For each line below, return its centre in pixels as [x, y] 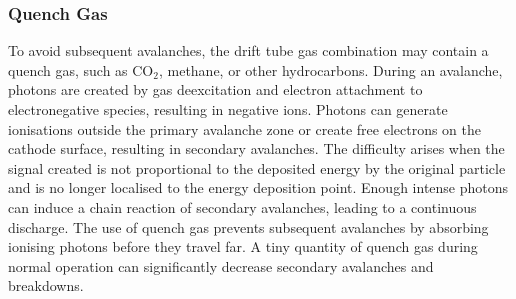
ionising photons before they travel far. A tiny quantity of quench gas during [243, 246]
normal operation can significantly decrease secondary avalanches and [221, 265]
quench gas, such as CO [81, 69]
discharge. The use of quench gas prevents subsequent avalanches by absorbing [248, 226]
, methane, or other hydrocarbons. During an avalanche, [330, 69]
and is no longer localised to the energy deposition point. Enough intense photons [258, 187]
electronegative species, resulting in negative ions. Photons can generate [228, 109]
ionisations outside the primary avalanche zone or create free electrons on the [245, 128]
